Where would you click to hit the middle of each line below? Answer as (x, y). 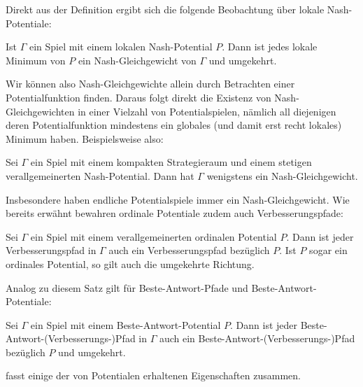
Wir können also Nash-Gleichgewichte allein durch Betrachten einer (150, 84)
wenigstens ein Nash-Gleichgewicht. (282, 175)
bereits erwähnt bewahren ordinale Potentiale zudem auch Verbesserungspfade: (175, 213)
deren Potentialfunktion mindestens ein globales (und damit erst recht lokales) (174, 125)
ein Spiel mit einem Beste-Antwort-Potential (126, 324)
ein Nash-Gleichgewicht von (137, 60)
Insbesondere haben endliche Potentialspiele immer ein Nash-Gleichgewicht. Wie (178, 199)
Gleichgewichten (40, 111)
